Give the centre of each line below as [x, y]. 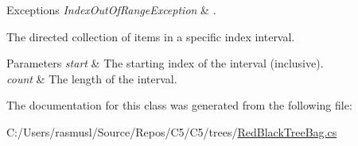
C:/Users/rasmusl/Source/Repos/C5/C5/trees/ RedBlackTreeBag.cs [172, 131]
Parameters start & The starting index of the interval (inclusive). [165, 63]
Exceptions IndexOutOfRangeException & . [111, 10]
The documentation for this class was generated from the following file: [179, 105]
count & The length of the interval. [92, 78]
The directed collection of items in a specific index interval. [151, 36]
